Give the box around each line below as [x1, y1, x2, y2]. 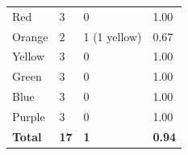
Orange [12, 27, 48, 44]
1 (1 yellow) [83, 27, 142, 44]
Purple [12, 107, 45, 124]
